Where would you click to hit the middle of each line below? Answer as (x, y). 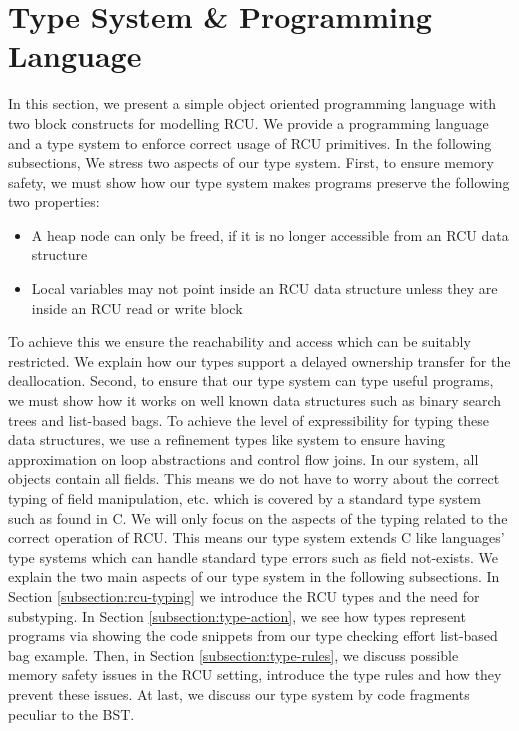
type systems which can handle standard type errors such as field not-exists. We (253, 556)
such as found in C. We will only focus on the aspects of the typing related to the (258, 517)
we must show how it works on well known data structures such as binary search (255, 400)
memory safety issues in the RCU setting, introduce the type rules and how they (255, 674)
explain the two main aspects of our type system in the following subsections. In (254, 576)
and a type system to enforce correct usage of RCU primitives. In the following (250, 142)
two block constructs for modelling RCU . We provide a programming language (248, 122)
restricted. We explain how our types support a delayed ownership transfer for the (259, 360)
